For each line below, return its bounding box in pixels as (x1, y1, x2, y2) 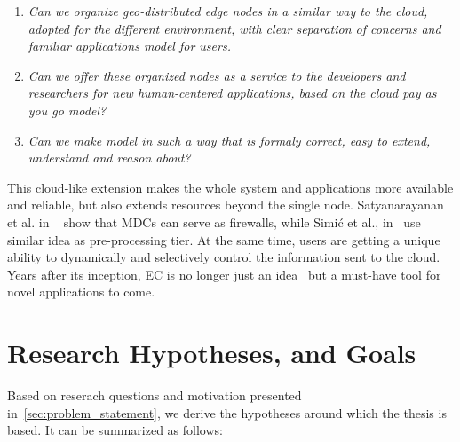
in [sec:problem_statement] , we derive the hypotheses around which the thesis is (7, 403, 447, 422)
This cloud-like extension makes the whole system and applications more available (7, 178, 454, 196)
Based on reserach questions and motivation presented (7, 386, 302, 405)
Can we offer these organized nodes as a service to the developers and (28, 66, 406, 84)
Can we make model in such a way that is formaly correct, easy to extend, (28, 130, 431, 149)
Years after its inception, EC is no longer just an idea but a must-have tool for (7, 264, 441, 283)
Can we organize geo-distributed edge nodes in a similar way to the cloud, (28, 2, 428, 20)
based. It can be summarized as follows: (7, 421, 223, 439)
